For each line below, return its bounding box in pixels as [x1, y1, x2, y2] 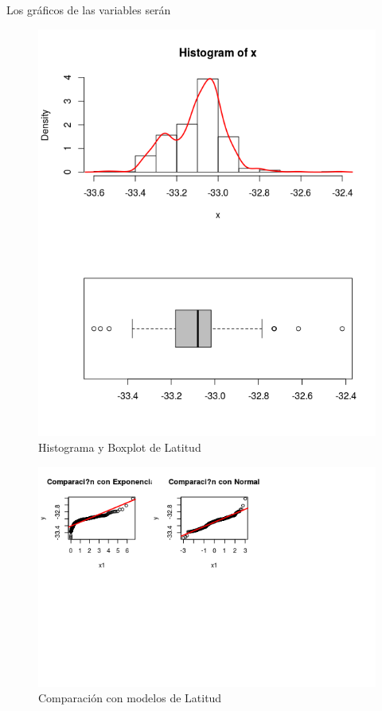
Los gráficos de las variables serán [6, 2, 171, 17]
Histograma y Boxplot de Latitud [38, 438, 201, 455]
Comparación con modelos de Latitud [38, 690, 222, 706]
